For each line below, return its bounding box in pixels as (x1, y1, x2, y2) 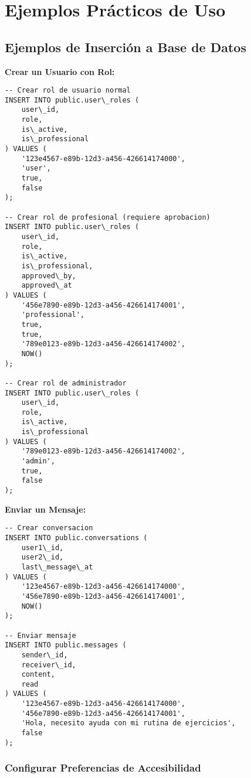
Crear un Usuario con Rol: (5, 65, 115, 77)
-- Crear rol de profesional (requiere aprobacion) (5, 213, 211, 221)
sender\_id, (21, 650, 68, 659)
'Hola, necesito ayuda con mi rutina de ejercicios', (21, 719, 236, 728)
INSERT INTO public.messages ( (5, 641, 127, 650)
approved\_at (21, 281, 72, 290)
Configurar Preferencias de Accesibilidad (5, 760, 201, 775)
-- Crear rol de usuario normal (5, 86, 131, 95)
